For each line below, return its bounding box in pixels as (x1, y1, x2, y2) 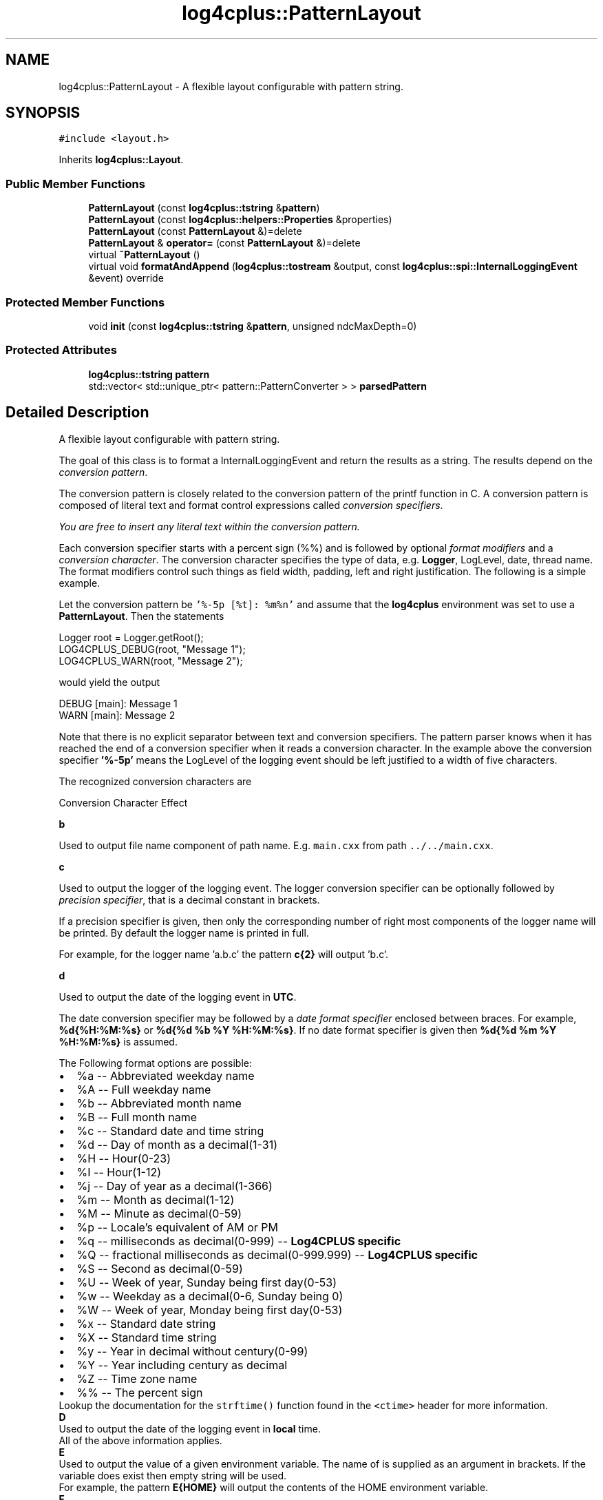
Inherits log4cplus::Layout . (59, 154, 184, 166)
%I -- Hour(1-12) (76, 1165, 162, 1179)
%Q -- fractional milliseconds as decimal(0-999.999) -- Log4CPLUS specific (76, 1247, 478, 1262)
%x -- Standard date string (76, 1316, 216, 1331)
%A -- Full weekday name (76, 1082, 211, 1096)
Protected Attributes (6, 343, 117, 357)
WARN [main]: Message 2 (59, 709, 176, 721)
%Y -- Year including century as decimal (76, 1357, 287, 1372)
